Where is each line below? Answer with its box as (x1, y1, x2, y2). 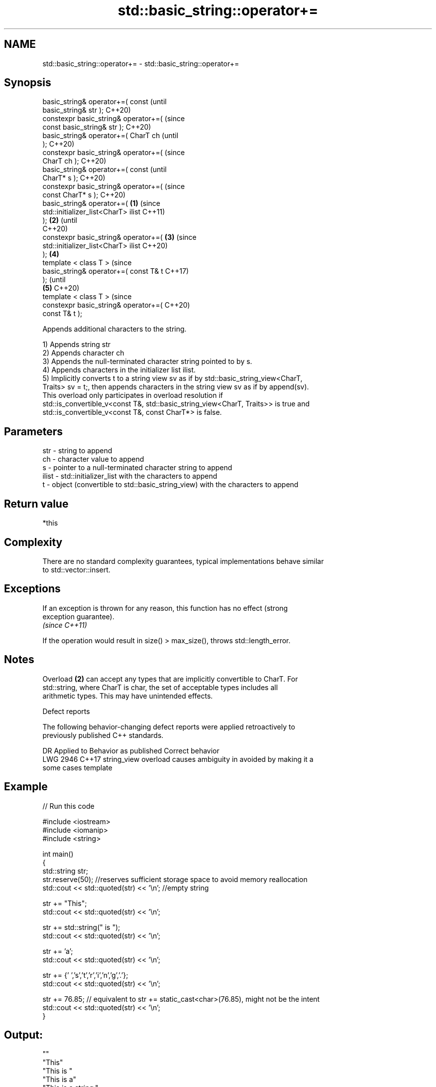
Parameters (4, 425, 63, 438)
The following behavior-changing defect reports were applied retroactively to (42, 722, 295, 731)
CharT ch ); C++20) (42, 157, 107, 166)
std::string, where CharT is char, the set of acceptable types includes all (42, 683, 278, 692)
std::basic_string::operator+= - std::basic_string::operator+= (42, 59, 239, 68)
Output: (4, 1028, 43, 1041)
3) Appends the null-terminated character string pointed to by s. (42, 357, 252, 366)
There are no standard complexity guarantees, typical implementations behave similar (42, 556, 324, 565)
